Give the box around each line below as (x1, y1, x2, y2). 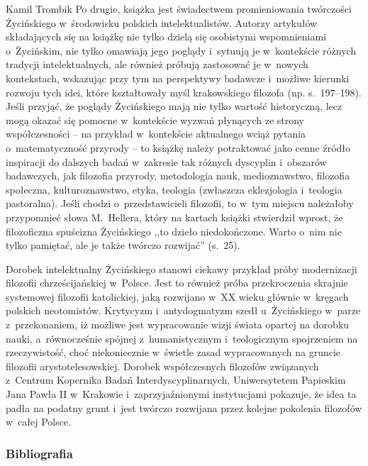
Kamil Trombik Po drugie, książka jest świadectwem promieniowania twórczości (6, 1, 352, 16)
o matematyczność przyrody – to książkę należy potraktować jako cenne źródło (6, 140, 351, 155)
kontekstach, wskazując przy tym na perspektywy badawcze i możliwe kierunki (6, 70, 350, 85)
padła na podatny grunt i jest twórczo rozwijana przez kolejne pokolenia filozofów (6, 400, 362, 415)
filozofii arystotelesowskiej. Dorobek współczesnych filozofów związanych (6, 358, 319, 373)
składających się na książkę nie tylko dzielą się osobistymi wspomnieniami (6, 29, 327, 44)
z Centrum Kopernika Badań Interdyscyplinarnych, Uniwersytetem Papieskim (6, 372, 346, 387)
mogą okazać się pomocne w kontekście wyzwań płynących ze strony (6, 112, 305, 127)
